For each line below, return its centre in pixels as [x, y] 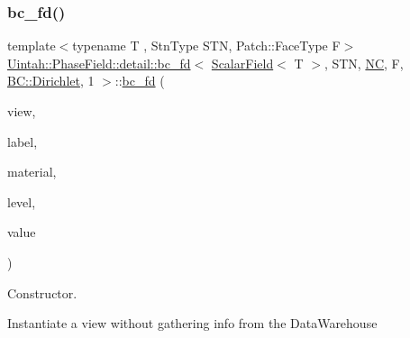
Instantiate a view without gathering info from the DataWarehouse [192, 323]
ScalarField [242, 63]
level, [22, 201]
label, [23, 141]
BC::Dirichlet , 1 [51, 81]
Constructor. [42, 292]
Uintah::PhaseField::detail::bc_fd [99, 63]
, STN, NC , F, [364, 63]
